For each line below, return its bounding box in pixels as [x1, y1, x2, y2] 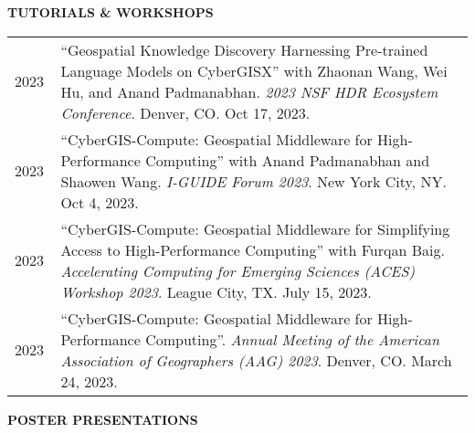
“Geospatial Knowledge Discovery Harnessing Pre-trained [60, 38, 428, 60]
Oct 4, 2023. [60, 191, 139, 213]
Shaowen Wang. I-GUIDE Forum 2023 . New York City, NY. [60, 170, 447, 192]
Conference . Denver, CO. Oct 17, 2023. [60, 101, 311, 123]
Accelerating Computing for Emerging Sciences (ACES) [60, 259, 415, 281]
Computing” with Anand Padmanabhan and [145, 149, 430, 171]
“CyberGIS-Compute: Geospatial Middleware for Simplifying [60, 217, 450, 239]
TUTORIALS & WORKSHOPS [7, 3, 214, 21]
